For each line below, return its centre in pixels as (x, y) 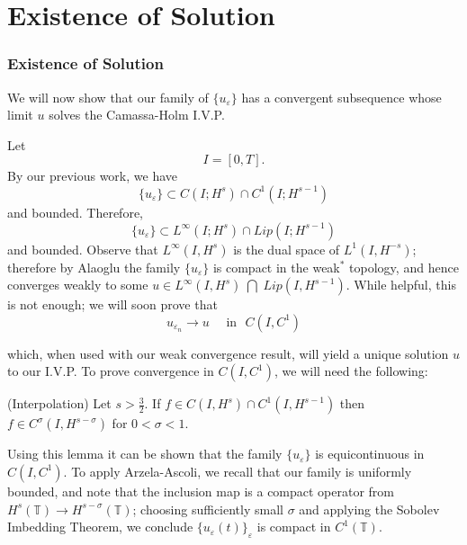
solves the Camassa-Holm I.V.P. (137, 115)
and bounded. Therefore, (76, 212)
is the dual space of (287, 249)
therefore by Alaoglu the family (94, 267)
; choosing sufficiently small (208, 509)
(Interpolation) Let (59, 403)
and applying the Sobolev (369, 509)
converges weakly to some (78, 285)
